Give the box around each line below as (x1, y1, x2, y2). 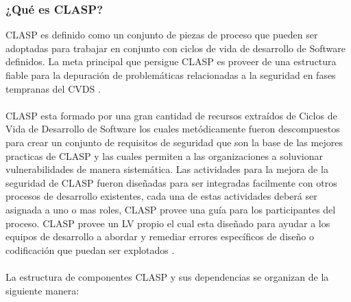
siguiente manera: (5, 283, 80, 297)
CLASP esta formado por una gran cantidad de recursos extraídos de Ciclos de (5, 108, 337, 122)
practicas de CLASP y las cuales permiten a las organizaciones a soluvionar (5, 148, 323, 163)
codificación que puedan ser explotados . (5, 242, 175, 257)
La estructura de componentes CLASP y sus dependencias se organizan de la (5, 269, 329, 283)
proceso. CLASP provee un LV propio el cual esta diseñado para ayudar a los (5, 216, 330, 230)
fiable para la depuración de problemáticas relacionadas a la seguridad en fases (5, 68, 336, 82)
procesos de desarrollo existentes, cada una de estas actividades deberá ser (5, 189, 317, 203)
